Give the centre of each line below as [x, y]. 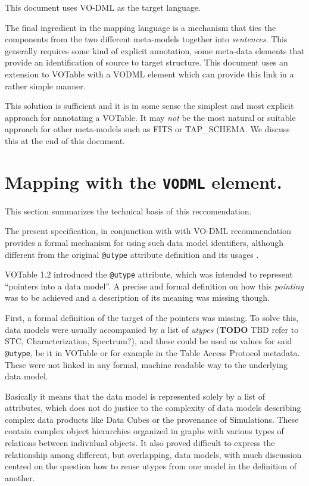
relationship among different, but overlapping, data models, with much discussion [153, 454]
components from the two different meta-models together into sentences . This [146, 39]
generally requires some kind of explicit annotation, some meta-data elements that [155, 50]
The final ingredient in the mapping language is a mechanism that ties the [141, 27]
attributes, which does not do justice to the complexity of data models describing [153, 408]
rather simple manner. [45, 85]
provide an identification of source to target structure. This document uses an [146, 62]
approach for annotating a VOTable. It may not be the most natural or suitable [150, 117]
